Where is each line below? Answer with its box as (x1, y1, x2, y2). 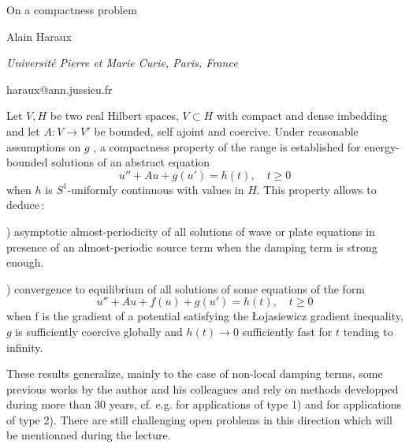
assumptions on (6, 138, 81, 155)
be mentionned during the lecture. (6, 427, 171, 443)
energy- (364, 138, 400, 155)
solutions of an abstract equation (51, 154, 210, 170)
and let (6, 122, 40, 139)
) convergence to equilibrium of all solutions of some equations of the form (6, 280, 366, 297)
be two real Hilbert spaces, (50, 107, 179, 124)
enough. (6, 254, 44, 271)
